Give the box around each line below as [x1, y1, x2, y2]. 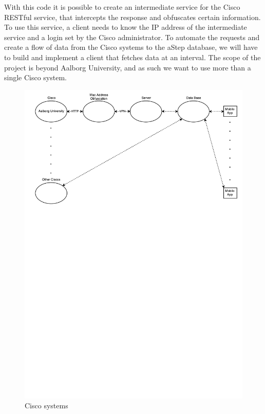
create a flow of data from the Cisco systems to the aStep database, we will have [4, 42, 258, 52]
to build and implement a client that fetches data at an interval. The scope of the [4, 51, 261, 62]
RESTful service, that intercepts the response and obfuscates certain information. [4, 11, 261, 22]
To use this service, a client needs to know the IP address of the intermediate [4, 22, 247, 32]
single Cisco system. [4, 72, 67, 83]
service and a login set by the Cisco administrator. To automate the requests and [4, 31, 260, 42]
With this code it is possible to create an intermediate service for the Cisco [4, 2, 240, 12]
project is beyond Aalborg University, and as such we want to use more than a [4, 62, 251, 73]
